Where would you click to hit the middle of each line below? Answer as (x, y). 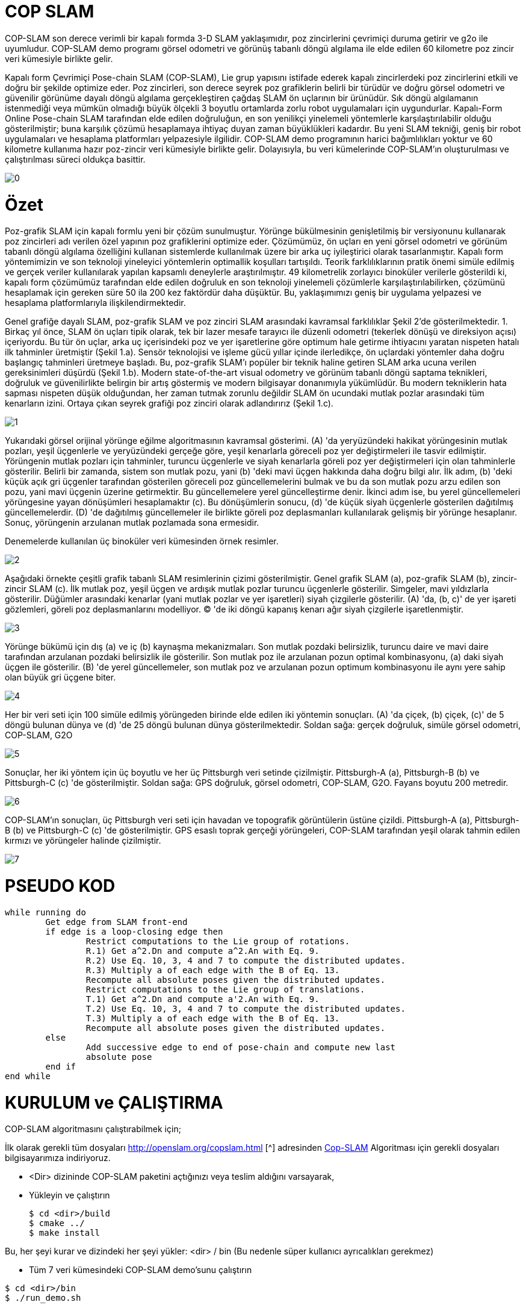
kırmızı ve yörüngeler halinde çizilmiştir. (83, 841)
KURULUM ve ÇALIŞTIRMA (114, 1102)
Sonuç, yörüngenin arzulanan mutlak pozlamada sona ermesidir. (132, 523)
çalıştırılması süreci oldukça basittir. (75, 159)
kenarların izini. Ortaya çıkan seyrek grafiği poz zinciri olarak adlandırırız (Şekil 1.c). (169, 403)
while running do (45, 912)
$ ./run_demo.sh (43, 1298)
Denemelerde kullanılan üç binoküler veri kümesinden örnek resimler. (142, 541)
